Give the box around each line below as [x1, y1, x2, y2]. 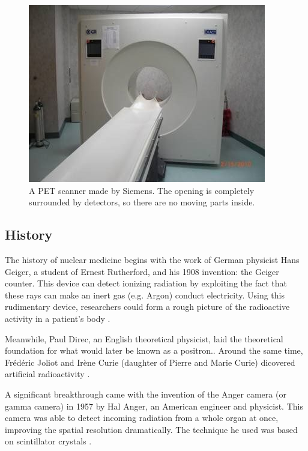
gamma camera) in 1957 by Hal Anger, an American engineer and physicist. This [5, 399, 303, 412]
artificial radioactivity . [5, 368, 90, 380]
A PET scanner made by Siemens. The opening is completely [29, 184, 255, 196]
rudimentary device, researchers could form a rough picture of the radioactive [5, 300, 290, 313]
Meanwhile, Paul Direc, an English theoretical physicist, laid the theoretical [5, 332, 283, 345]
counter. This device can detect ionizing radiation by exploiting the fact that [5, 277, 287, 289]
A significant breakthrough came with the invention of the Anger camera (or [5, 387, 286, 400]
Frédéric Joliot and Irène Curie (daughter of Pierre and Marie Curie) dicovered [5, 356, 295, 368]
